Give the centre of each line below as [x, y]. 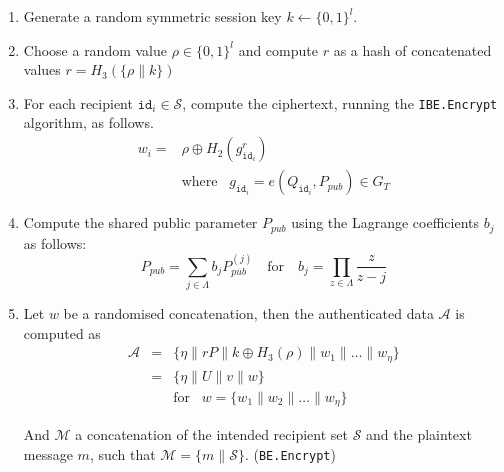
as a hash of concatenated [412, 49]
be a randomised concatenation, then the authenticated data [248, 313]
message [48, 454]
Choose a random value [95, 49]
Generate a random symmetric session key [152, 16]
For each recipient [78, 102]
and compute [278, 49]
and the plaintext [419, 434]
